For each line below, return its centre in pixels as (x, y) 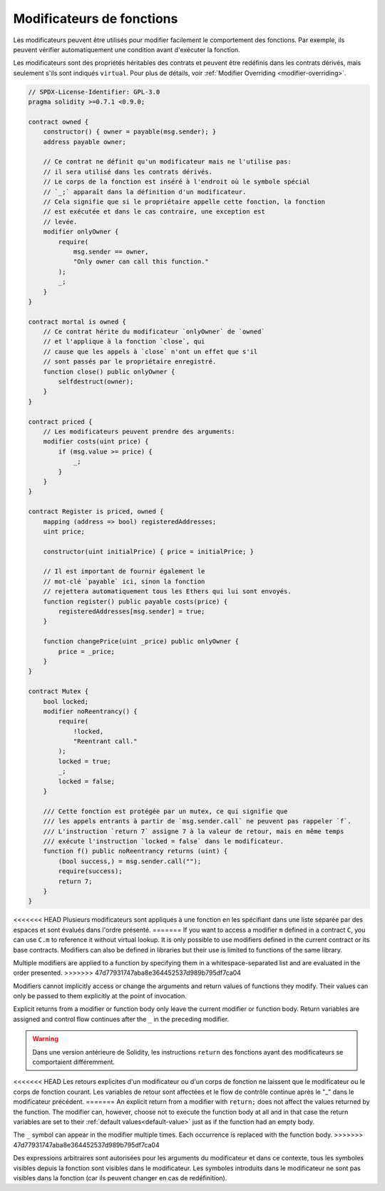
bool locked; (66, 701)
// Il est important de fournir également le (124, 572)
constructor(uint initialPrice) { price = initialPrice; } (149, 551)
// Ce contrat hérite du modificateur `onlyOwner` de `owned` (154, 332)
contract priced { (60, 422)
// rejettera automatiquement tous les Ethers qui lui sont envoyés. (167, 592)
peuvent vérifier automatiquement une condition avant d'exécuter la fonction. (127, 49)
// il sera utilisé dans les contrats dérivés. (128, 172)
